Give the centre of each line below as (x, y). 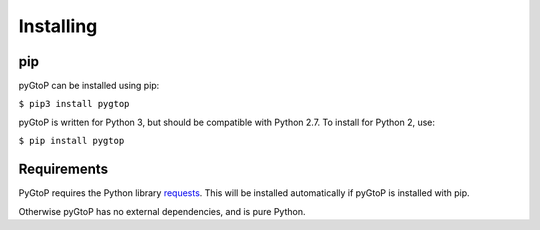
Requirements (63, 169)
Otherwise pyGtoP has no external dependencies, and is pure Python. (162, 211)
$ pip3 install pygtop (74, 104)
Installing (58, 26)
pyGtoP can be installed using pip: (89, 86)
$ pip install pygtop (71, 141)
